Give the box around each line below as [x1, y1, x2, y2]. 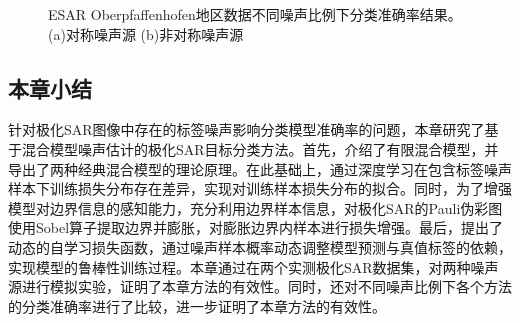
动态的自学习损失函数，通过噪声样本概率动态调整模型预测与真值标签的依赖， [8, 236, 512, 257]
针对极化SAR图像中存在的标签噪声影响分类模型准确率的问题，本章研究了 [8, 119, 485, 140]
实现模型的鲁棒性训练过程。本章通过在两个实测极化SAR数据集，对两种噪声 [8, 256, 499, 277]
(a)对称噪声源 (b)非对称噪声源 [48, 23, 244, 44]
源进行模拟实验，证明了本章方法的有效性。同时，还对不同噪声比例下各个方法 [8, 276, 512, 297]
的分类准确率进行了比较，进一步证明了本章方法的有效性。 [8, 295, 386, 316]
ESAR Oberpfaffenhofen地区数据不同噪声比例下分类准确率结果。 [48, 4, 462, 24]
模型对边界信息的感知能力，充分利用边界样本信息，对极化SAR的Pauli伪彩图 [8, 197, 503, 218]
